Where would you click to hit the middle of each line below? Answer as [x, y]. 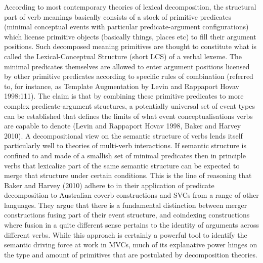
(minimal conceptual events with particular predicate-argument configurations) [126, 27]
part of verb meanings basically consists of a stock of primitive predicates [118, 16]
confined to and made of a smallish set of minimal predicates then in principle [125, 155]
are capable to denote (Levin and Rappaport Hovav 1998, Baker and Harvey [123, 126]
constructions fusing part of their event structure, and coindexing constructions [127, 215]
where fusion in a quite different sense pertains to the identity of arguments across [131, 225]
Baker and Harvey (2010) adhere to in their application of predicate [109, 185]
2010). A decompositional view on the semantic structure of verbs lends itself [123, 135]
